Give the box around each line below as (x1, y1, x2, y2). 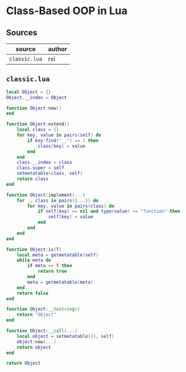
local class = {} (16, 127, 59, 133)
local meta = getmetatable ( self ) (16, 252, 99, 258)
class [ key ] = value (37, 143, 85, 149)
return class (16, 176, 49, 182)
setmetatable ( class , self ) (16, 171, 83, 177)
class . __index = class (16, 160, 72, 165)
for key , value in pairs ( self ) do (16, 132, 101, 138)
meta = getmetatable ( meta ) (27, 279, 94, 285)
